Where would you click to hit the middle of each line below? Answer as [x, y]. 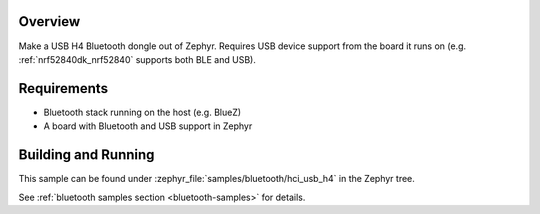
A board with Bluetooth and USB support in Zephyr [148, 126]
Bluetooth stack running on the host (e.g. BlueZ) [142, 112]
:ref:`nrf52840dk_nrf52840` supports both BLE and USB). [137, 59]
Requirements [63, 88]
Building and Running [86, 155]
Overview [49, 21]
